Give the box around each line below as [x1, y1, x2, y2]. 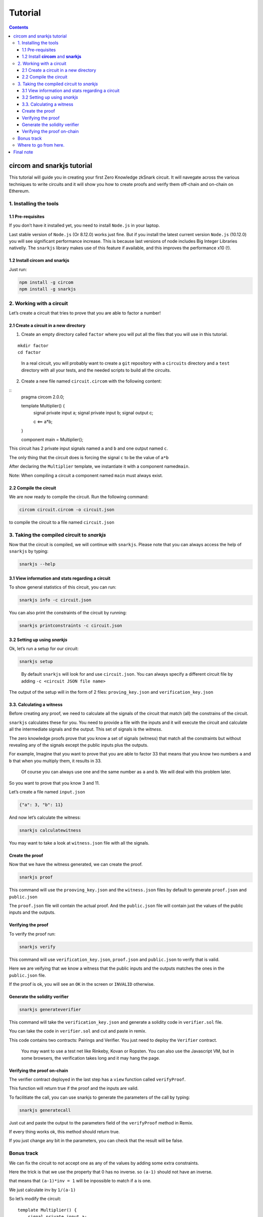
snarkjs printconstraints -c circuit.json [19, 623, 122, 628]
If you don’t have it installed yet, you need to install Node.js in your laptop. [9, 222, 160, 228]
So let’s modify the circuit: [9, 1196, 61, 1202]
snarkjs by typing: [9, 548, 49, 554]
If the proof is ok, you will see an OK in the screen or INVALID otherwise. [9, 981, 155, 987]
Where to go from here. [18, 142, 65, 148]
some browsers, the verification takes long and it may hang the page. [21, 1055, 160, 1061]
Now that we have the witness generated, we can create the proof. [9, 862, 143, 867]
